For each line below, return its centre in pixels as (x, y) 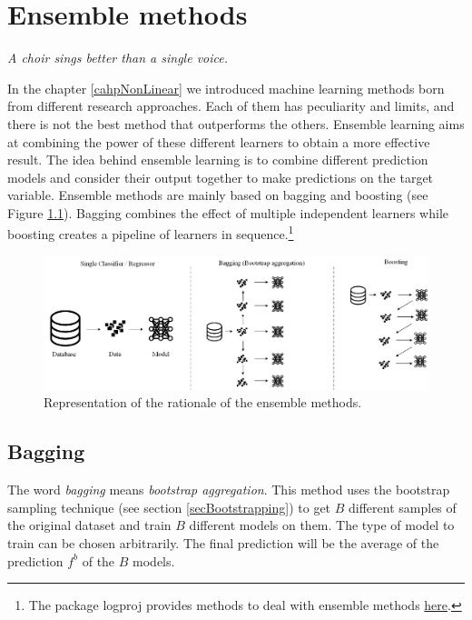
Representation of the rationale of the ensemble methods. (203, 402)
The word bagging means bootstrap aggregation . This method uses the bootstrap (229, 490)
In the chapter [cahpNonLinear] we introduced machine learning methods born (226, 88)
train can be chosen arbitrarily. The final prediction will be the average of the (223, 543)
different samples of (403, 507)
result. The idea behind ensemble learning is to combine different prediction (218, 160)
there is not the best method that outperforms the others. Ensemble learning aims (236, 123)
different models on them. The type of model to (322, 525)
